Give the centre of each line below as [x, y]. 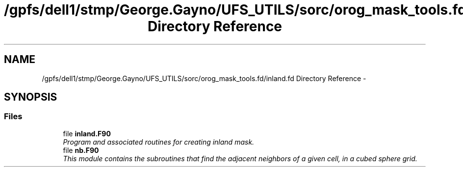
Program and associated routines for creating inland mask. [159, 142]
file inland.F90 [87, 133]
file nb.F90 [81, 150]
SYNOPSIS [31, 97]
